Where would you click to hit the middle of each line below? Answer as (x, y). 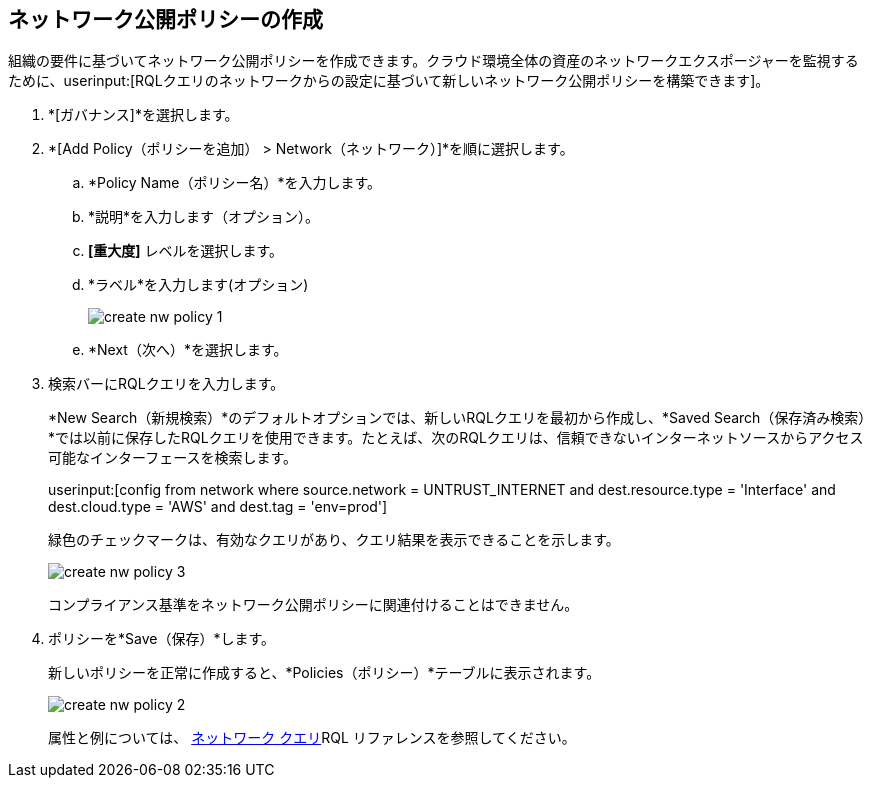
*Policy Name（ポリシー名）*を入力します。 (235, 183)
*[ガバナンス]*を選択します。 (143, 115)
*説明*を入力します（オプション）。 (204, 217)
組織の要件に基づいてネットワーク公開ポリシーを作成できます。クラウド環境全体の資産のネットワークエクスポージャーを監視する (433, 61)
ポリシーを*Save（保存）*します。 (162, 639)
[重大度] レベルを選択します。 (186, 251)
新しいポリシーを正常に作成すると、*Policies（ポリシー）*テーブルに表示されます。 (324, 673)
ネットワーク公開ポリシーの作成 (165, 19)
